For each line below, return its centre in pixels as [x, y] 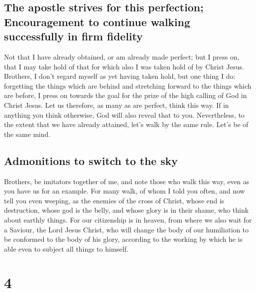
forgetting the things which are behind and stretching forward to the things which [128, 85]
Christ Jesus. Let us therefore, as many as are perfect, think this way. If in [116, 105]
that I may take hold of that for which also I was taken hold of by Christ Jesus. [124, 66]
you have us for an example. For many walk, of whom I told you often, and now [125, 191]
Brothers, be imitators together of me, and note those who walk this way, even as [127, 181]
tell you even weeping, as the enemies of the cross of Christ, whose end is [114, 200]
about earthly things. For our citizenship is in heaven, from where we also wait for [128, 219]
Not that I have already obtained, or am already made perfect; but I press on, [122, 56]
